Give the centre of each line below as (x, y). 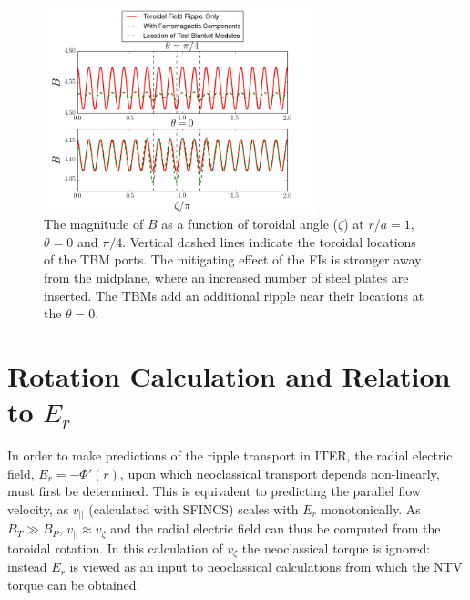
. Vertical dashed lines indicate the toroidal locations (269, 241)
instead (27, 567)
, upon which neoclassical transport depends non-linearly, (280, 473)
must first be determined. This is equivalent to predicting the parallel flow (214, 491)
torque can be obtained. (74, 585)
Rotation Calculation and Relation (229, 376)
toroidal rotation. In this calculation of (115, 548)
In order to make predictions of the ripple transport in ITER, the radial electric (230, 455)
